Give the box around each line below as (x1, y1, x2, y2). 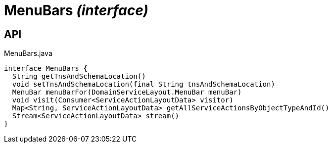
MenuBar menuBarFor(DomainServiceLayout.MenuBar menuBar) (12, 88, 242, 97)
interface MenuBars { (4, 64, 88, 73)
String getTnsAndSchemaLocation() (12, 72, 146, 81)
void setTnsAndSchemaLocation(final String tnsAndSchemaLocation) (12, 80, 275, 89)
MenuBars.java (4, 49, 52, 58)
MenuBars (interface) (4, 2, 148, 19)
